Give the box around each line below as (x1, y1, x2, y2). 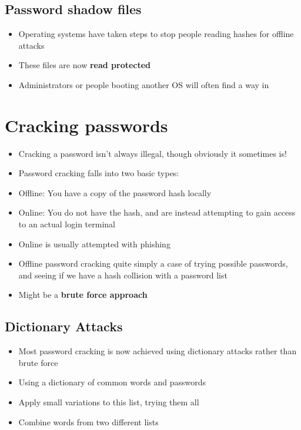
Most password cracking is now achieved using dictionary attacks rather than (18, 345, 297, 357)
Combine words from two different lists (18, 415, 159, 428)
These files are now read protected (18, 59, 151, 71)
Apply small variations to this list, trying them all (18, 396, 199, 408)
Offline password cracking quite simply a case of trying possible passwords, (18, 257, 288, 270)
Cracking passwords (5, 113, 168, 137)
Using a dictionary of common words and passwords (18, 376, 206, 388)
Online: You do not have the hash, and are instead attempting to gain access (18, 206, 296, 219)
